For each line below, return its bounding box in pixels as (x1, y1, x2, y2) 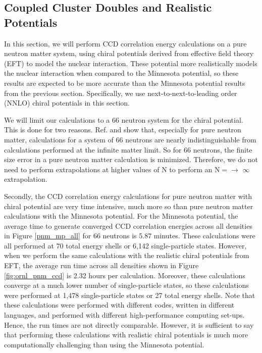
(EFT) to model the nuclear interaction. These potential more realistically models (4, 58, 257, 68)
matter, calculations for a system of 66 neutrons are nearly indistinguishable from (4, 134, 256, 144)
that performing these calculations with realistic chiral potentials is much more (4, 329, 248, 340)
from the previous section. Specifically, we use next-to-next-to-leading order (4, 87, 237, 98)
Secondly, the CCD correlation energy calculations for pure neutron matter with (4, 190, 252, 201)
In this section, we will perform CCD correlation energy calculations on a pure (4, 38, 247, 48)
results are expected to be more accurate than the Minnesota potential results (4, 77, 245, 88)
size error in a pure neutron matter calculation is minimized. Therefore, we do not (4, 154, 258, 165)
